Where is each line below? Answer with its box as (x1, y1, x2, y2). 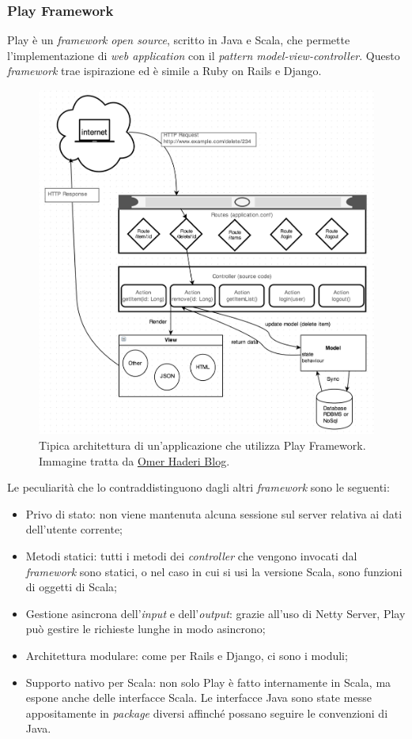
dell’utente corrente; (25, 521, 123, 537)
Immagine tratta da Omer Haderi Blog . (39, 452, 230, 469)
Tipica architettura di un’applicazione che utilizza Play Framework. (39, 437, 366, 454)
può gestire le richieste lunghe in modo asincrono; (25, 620, 266, 637)
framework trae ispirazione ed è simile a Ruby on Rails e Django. (7, 62, 322, 79)
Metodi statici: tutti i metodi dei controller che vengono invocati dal (25, 548, 357, 564)
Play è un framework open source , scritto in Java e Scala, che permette (7, 32, 350, 48)
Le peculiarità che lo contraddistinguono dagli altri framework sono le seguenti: (7, 479, 390, 496)
